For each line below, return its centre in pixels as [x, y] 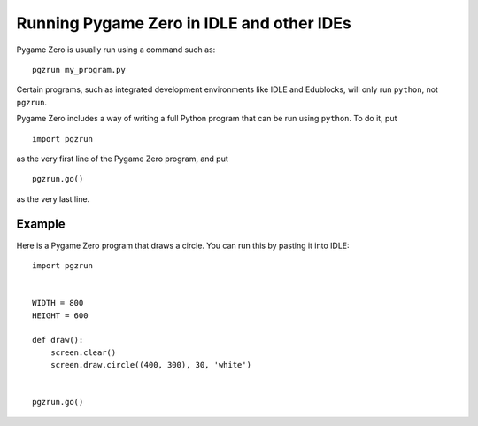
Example [41, 225]
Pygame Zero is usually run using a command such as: [116, 50]
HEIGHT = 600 [60, 315]
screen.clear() [83, 352]
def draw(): [58, 340]
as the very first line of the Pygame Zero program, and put [123, 159]
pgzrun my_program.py [79, 70]
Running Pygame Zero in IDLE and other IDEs [184, 23]
